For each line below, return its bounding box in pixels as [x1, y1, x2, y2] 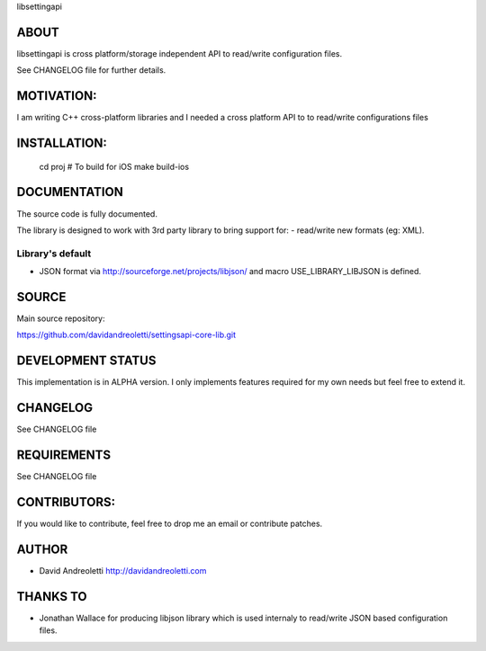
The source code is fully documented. [16, 208, 157, 219]
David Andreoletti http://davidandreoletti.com [39, 565, 207, 575]
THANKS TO [16, 589, 87, 604]
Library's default [16, 247, 92, 260]
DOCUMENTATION [16, 184, 123, 200]
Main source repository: [16, 313, 105, 324]
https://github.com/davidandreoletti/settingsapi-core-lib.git [16, 329, 237, 341]
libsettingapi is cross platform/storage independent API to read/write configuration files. [16, 48, 342, 58]
